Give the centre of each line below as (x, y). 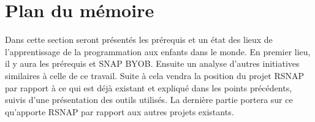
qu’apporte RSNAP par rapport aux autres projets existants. (120, 111)
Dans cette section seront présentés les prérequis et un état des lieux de (139, 40)
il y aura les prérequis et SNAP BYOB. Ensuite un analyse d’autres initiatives (152, 63)
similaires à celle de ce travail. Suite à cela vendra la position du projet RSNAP (155, 75)
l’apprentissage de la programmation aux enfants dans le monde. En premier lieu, (158, 51)
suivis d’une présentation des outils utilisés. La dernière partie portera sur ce (149, 100)
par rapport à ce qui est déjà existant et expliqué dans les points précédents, (149, 87)
